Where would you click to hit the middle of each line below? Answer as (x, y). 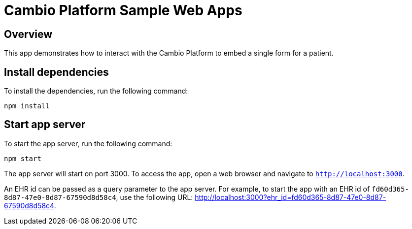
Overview (28, 34)
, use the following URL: (154, 197)
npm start (23, 158)
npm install (27, 106)
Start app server (45, 125)
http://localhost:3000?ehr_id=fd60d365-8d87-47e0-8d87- (291, 197)
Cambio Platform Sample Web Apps (123, 10)
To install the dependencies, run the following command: (96, 91)
